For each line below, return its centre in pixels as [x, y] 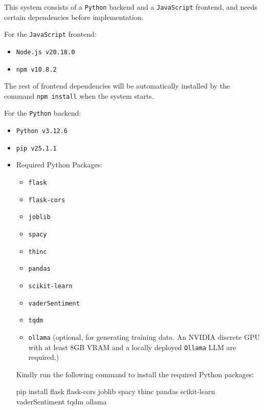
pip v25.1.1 [36, 148]
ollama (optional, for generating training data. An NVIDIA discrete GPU [144, 337]
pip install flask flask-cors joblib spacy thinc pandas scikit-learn [116, 391]
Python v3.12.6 [42, 131]
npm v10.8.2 [36, 69]
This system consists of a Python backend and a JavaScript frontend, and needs [131, 7]
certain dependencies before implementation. [74, 17]
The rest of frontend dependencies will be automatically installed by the [117, 86]
